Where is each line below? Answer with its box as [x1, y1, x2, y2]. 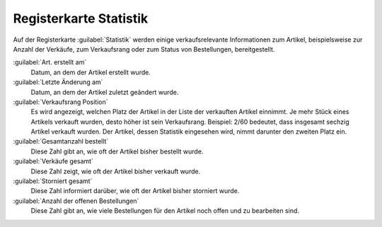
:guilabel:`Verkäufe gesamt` [13, 157, 93, 165]
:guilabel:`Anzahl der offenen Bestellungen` [13, 197, 139, 205]
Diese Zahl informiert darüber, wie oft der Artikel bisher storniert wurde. [30, 187, 240, 195]
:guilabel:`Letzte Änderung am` [13, 78, 103, 86]
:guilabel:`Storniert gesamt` [13, 177, 93, 185]
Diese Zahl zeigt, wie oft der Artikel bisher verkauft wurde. [30, 167, 201, 175]
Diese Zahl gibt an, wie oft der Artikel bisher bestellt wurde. [30, 147, 204, 156]
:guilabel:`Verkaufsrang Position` [13, 98, 109, 106]
